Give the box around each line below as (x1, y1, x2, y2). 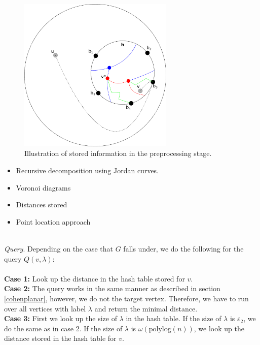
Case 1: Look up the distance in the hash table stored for (4, 273, 185, 284)
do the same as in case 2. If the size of (4, 323, 123, 333)
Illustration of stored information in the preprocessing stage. (24, 148, 212, 159)
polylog (148, 325, 171, 333)
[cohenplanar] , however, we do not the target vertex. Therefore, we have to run (4, 293, 249, 303)
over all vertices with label (4, 303, 86, 313)
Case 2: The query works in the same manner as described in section (4, 283, 220, 294)
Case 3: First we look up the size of (4, 313, 117, 324)
